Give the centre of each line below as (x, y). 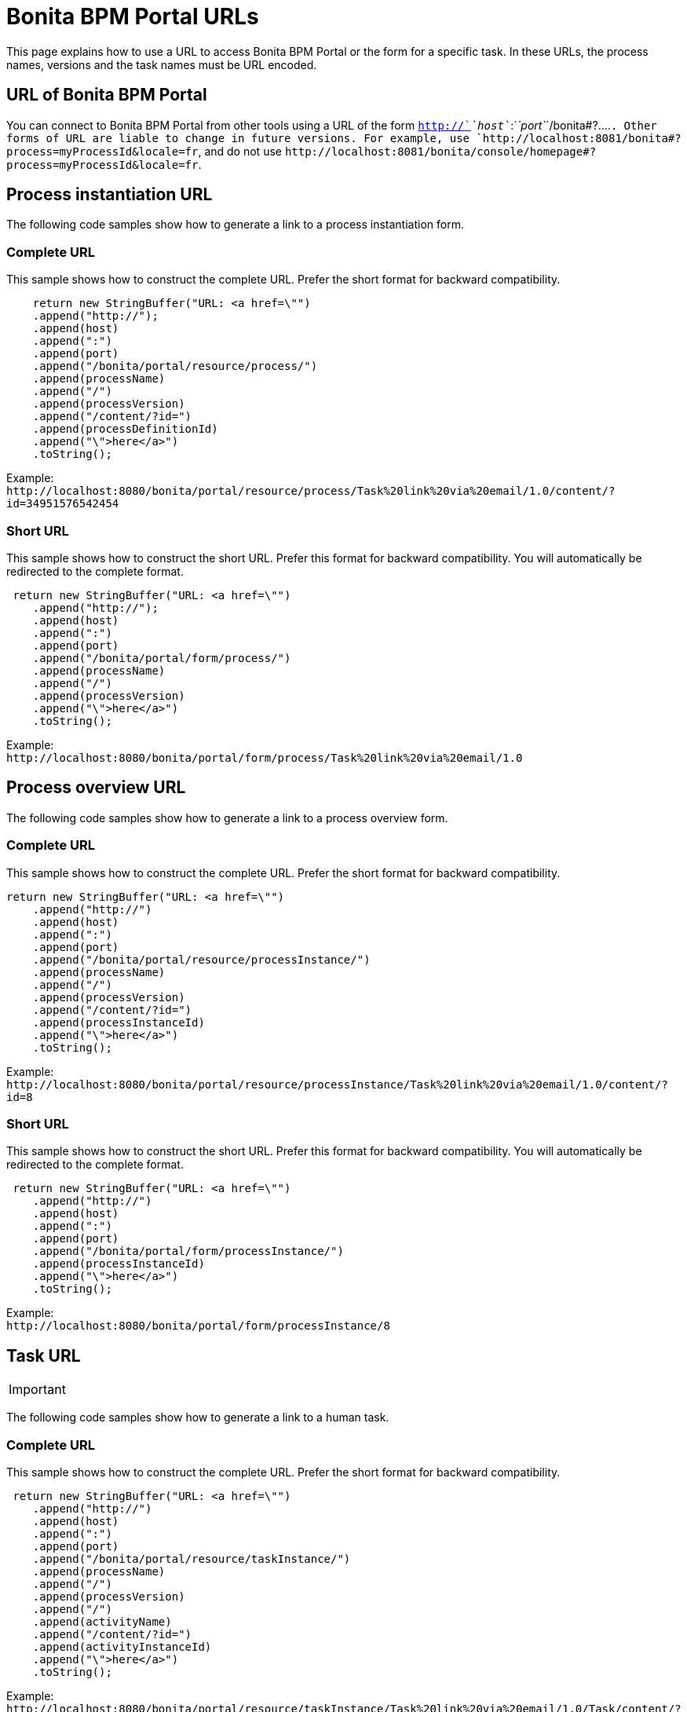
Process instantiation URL (110, 195)
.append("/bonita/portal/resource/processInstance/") (201, 959)
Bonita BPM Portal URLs (133, 16)
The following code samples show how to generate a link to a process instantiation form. (235, 225)
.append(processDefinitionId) (125, 429)
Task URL (44, 1355)
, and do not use (240, 151)
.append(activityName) (102, 1621)
